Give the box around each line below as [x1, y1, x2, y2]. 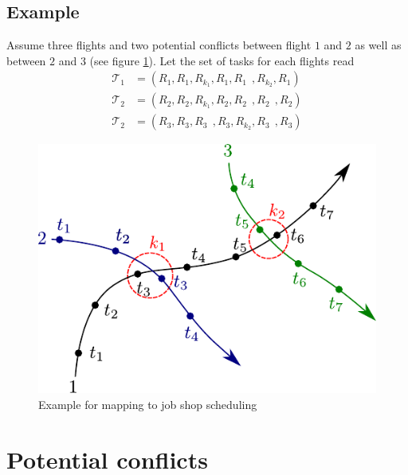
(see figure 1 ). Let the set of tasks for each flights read [89, 52, 355, 68]
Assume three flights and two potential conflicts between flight [6, 37, 312, 53]
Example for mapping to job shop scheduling [38, 395, 257, 412]
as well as [355, 37, 402, 53]
